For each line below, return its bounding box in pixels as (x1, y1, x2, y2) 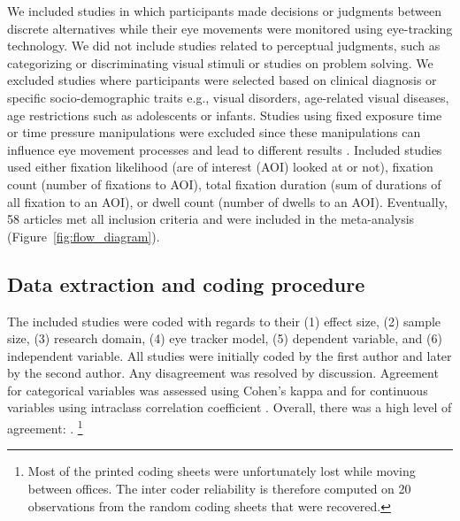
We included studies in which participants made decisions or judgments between (7, 2, 441, 19)
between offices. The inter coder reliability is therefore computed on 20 (27, 479, 411, 497)
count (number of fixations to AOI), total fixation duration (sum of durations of (7, 174, 441, 193)
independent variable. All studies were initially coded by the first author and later (7, 346, 452, 364)
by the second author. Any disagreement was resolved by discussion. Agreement (7, 364, 439, 382)
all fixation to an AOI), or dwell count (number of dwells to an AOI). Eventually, (7, 192, 448, 211)
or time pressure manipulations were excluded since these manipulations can (7, 123, 421, 142)
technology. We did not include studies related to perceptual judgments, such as (7, 36, 441, 55)
